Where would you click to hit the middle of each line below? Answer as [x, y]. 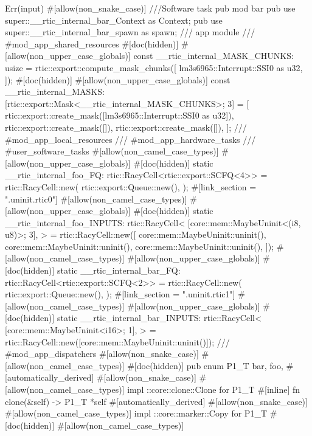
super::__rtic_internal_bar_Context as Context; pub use [114, 20]
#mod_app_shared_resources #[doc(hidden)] [92, 43]
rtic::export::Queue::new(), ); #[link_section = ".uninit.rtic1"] [120, 294]
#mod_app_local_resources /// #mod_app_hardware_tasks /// [130, 139]
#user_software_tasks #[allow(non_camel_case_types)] [112, 151]
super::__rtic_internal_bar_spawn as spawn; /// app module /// [130, 32]
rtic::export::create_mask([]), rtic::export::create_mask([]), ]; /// [126, 127]
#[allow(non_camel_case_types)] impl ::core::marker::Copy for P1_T [136, 413]
